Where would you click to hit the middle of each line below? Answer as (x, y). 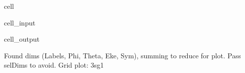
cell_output (22, 39)
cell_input (20, 22)
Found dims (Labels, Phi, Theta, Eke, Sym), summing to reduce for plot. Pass (122, 55)
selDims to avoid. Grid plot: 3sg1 (54, 65)
